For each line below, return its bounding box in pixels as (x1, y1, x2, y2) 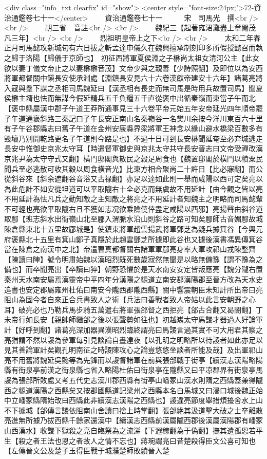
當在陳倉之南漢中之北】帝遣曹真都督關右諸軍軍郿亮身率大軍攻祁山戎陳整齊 (4, 244, 256, 254)
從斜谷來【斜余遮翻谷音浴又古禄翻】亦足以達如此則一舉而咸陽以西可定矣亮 (4, 173, 256, 184)
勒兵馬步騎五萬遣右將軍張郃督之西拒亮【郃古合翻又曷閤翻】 (54, 304, 256, 315)
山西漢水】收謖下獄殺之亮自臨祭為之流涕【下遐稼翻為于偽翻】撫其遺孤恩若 (4, 425, 256, 435)
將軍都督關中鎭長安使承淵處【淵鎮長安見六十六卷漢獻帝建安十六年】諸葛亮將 (4, 72, 263, 83)
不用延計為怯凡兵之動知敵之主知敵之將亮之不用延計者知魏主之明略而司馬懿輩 (4, 193, 263, 204)
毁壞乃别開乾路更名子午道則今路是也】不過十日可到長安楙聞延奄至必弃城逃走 (4, 133, 263, 143)
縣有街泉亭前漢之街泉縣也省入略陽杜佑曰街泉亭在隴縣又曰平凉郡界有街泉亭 (4, 364, 256, 375)
